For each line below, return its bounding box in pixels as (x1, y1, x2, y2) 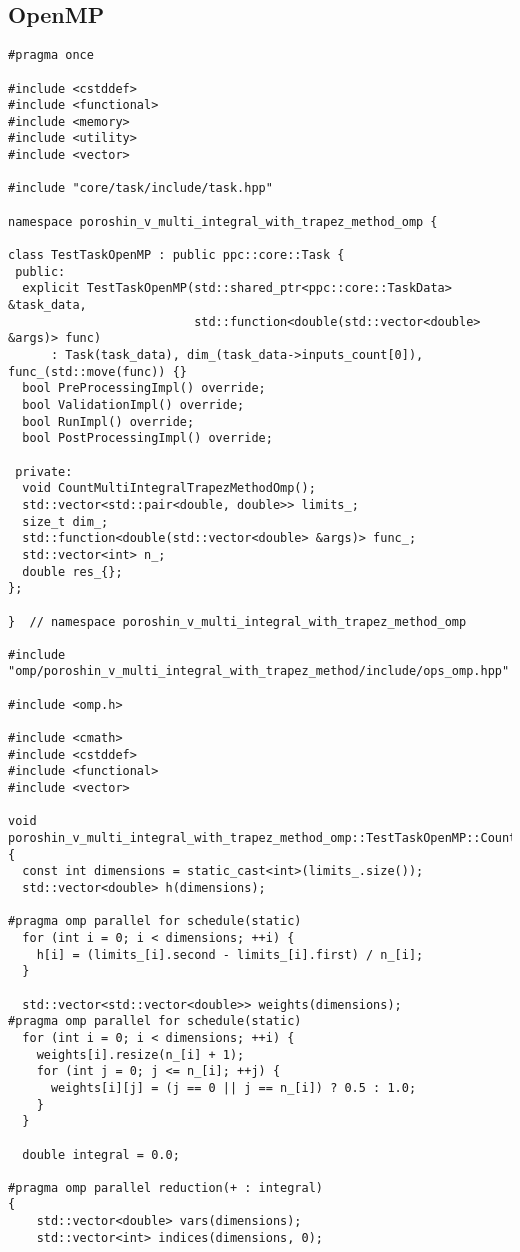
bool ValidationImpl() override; (22, 397, 245, 412)
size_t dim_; (22, 514, 109, 529)
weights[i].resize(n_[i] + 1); (36, 1047, 245, 1062)
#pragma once (8, 48, 94, 63)
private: (15, 464, 73, 479)
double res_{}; (22, 564, 123, 579)
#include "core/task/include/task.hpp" (8, 181, 273, 196)
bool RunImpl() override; (22, 414, 195, 429)
